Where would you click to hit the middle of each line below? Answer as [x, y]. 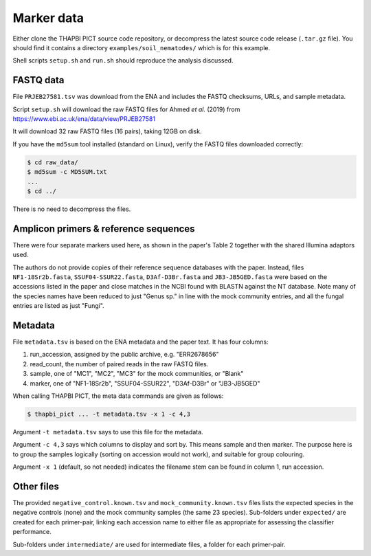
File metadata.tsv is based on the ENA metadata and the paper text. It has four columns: [141, 342]
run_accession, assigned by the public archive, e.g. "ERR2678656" [124, 355]
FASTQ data [38, 80]
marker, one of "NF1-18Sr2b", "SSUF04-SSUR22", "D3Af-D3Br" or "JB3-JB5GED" [145, 383]
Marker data [48, 18]
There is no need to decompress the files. [72, 209]
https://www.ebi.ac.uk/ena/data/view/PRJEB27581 [84, 119]
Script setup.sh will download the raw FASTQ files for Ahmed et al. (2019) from [126, 109]
